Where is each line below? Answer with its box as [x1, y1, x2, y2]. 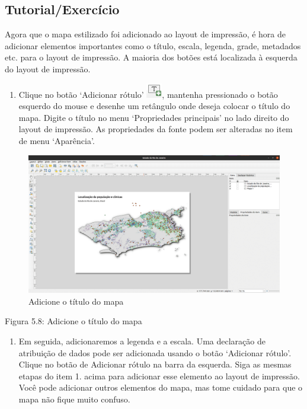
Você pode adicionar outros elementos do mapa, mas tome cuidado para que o [18, 381, 303, 394]
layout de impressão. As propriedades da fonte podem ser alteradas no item [18, 123, 293, 135]
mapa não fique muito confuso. [18, 393, 130, 405]
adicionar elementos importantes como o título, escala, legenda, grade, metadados [5, 39, 301, 52]
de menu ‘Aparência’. [18, 134, 95, 146]
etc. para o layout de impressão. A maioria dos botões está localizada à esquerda [5, 51, 298, 63]
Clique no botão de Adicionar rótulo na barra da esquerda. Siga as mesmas [18, 358, 292, 370]
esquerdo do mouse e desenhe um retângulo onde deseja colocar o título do [18, 100, 290, 112]
